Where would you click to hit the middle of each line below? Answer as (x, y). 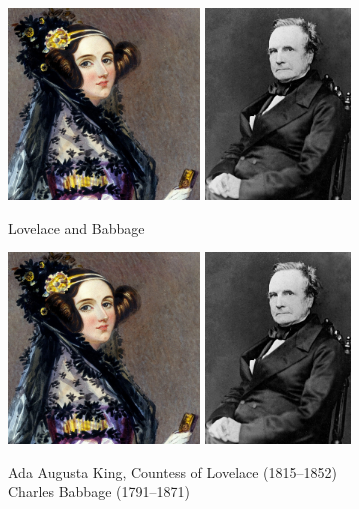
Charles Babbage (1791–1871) (99, 491)
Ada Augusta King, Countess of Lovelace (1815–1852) (173, 471)
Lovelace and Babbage (76, 227)
